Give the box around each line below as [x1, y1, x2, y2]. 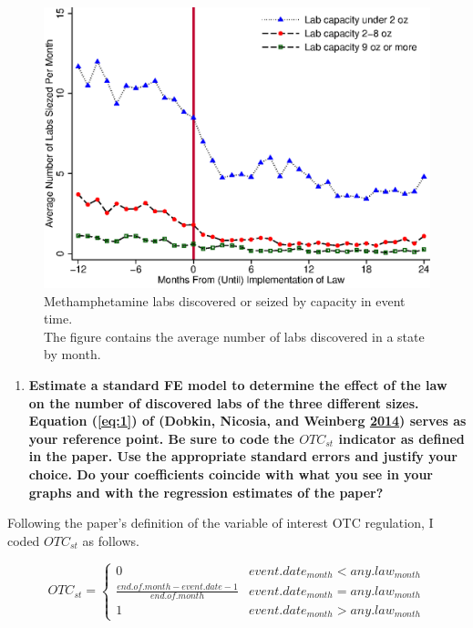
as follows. [82, 530, 139, 550]
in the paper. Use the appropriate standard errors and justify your [28, 447, 458, 466]
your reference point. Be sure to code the [28, 428, 294, 448]
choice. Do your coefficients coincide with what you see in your [28, 465, 433, 483]
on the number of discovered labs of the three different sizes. [28, 393, 419, 412]
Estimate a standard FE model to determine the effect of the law [28, 376, 447, 395]
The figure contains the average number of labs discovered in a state [44, 326, 425, 345]
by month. [44, 345, 101, 364]
